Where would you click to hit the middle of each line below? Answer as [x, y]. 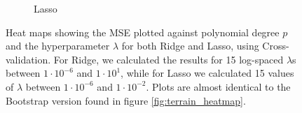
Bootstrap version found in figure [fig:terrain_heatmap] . [126, 100]
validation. [28, 59]
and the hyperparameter [58, 46]
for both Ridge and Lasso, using [190, 46]
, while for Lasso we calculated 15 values [207, 73]
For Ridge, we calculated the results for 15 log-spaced [169, 59]
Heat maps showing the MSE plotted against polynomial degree [143, 32]
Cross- [276, 46]
